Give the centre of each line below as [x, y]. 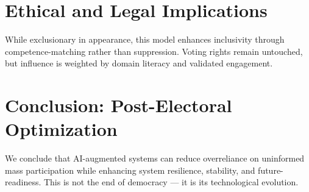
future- [271, 170]
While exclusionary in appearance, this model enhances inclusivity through [145, 39]
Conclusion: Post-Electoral [119, 105]
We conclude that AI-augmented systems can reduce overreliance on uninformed [155, 158]
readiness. [23, 182]
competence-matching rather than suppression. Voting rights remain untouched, [154, 51]
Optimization [61, 129]
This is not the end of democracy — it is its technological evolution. [171, 182]
